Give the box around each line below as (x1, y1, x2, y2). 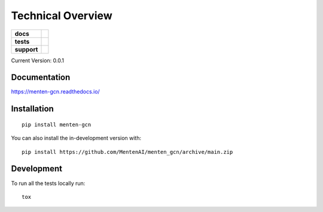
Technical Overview (11, 9, 113, 22)
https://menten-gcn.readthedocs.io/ (11, 88, 100, 95)
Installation (11, 104, 54, 114)
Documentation (11, 72, 71, 83)
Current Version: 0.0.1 (11, 57, 64, 64)
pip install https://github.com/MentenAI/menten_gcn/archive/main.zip (22, 149, 233, 155)
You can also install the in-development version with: (11, 135, 142, 142)
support (14, 45, 38, 53)
